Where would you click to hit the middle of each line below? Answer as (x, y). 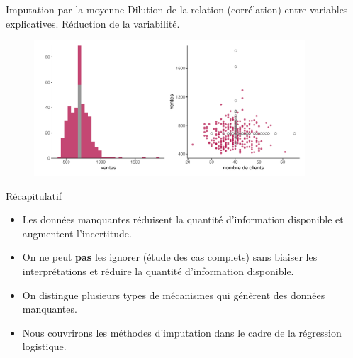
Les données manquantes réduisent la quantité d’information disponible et (183, 219)
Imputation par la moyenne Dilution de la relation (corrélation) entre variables (177, 9)
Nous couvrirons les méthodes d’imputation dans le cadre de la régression (182, 332)
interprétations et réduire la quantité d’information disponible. (158, 270)
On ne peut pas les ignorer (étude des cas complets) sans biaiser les (170, 257)
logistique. (44, 346)
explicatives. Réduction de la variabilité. (93, 23)
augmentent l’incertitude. (77, 233)
